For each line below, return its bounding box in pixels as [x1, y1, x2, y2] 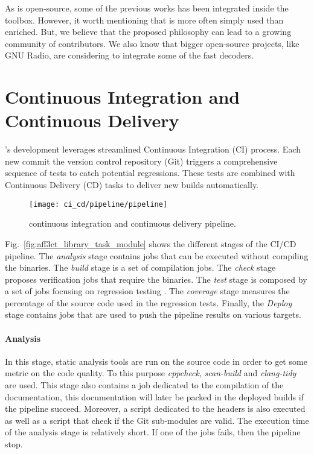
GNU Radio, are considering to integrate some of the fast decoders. [5, 49, 254, 61]
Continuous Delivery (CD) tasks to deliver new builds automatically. [5, 178, 259, 191]
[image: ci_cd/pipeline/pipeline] [29, 200, 168, 209]
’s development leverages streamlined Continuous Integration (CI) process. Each [5, 143, 301, 156]
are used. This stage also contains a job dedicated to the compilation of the [5, 379, 284, 391]
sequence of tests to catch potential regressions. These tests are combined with [5, 166, 295, 179]
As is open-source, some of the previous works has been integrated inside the [5, 2, 289, 14]
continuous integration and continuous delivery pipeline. [29, 217, 236, 230]
